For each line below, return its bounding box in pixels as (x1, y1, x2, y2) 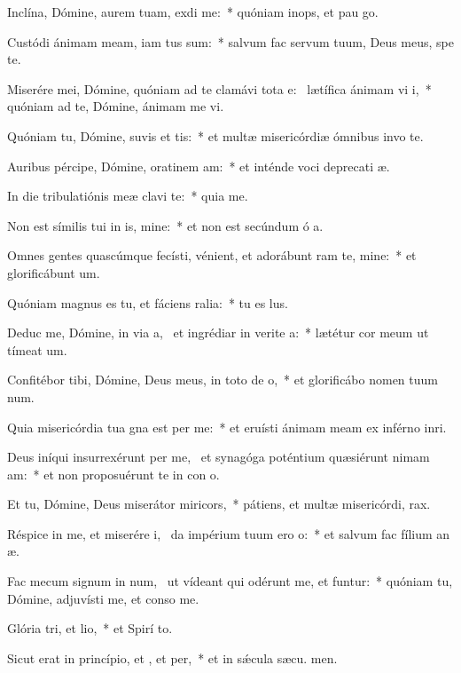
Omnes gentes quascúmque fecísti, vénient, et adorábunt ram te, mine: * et (7, 246, 417, 265)
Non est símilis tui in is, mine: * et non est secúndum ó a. (7, 216, 324, 234)
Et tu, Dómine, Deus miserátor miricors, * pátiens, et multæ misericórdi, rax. (7, 495, 431, 513)
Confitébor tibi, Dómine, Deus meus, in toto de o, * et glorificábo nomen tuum (7, 370, 438, 389)
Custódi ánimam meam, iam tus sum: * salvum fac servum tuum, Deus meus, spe (7, 32, 455, 51)
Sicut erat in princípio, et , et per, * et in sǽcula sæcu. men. (7, 648, 338, 667)
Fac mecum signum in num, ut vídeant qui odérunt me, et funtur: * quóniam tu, (7, 572, 453, 590)
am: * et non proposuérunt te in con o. (7, 464, 220, 483)
